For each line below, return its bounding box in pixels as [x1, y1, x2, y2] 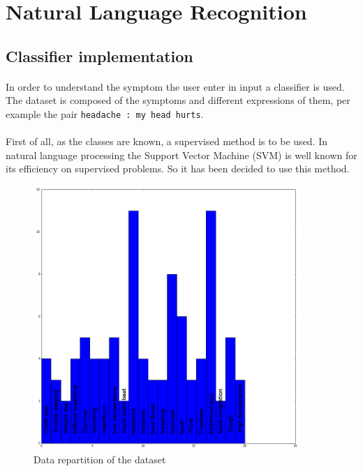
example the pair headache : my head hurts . [6, 106, 204, 121]
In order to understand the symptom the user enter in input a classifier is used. [6, 79, 345, 94]
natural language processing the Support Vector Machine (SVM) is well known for [6, 147, 357, 162]
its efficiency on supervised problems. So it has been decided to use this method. [6, 161, 350, 176]
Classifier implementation [6, 45, 193, 66]
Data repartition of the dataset [34, 451, 166, 466]
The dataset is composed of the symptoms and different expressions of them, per [6, 93, 350, 107]
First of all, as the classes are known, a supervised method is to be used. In [6, 134, 328, 149]
